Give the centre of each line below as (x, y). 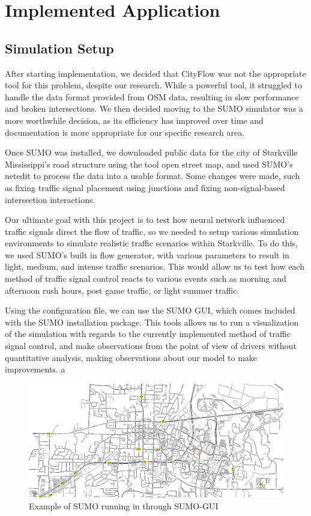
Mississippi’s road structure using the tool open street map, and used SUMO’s (149, 164)
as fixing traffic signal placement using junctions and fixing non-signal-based (145, 187)
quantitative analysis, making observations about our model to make (131, 357)
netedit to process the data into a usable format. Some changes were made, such (152, 176)
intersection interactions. (50, 199)
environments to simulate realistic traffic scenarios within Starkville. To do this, (151, 243)
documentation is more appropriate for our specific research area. (125, 132)
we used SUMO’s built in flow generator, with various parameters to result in (147, 254)
